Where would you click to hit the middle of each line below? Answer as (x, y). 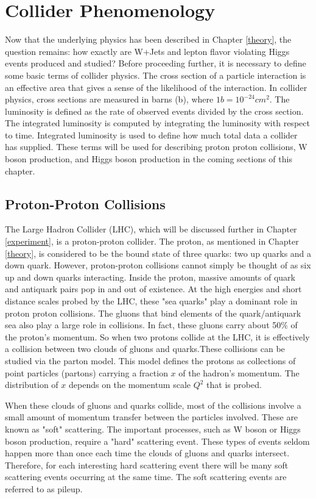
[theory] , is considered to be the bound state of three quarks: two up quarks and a (158, 253)
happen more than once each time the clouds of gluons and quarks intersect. (147, 453)
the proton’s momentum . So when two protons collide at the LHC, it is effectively (157, 336)
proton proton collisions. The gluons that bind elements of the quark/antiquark (153, 313)
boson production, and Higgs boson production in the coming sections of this (149, 159)
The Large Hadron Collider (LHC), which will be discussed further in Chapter (151, 229)
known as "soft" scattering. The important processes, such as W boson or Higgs (153, 429)
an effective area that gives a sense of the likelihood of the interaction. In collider (156, 87)
